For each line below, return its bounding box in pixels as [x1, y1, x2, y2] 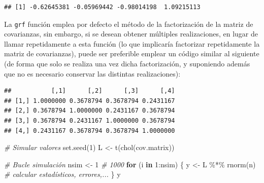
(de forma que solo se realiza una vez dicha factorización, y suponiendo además [4, 58, 250, 69]
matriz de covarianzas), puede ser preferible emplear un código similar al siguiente [4, 48, 259, 59]
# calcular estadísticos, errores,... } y [4, 169, 121, 179]
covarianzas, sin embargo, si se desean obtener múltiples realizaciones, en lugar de [4, 28, 258, 39]
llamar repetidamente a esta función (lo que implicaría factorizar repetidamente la [4, 38, 260, 49]
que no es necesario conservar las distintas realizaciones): [4, 68, 181, 79]
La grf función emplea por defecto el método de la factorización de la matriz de [4, 18, 253, 29]
